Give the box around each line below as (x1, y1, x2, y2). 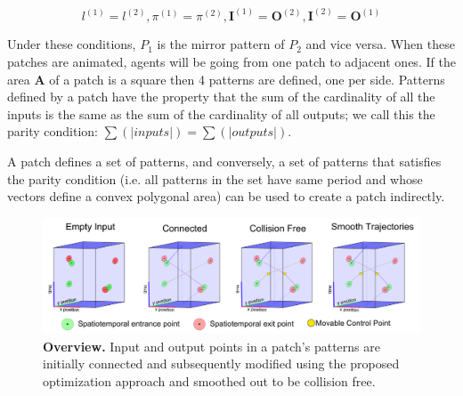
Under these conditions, (7, 35, 136, 53)
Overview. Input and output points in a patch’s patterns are (43, 336, 380, 355)
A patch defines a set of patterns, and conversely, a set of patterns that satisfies (7, 152, 442, 170)
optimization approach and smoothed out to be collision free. (43, 371, 376, 390)
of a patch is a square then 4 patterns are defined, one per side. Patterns (49, 69, 445, 88)
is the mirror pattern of (157, 35, 285, 53)
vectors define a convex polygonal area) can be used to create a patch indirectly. (7, 187, 445, 206)
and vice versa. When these (305, 35, 455, 53)
